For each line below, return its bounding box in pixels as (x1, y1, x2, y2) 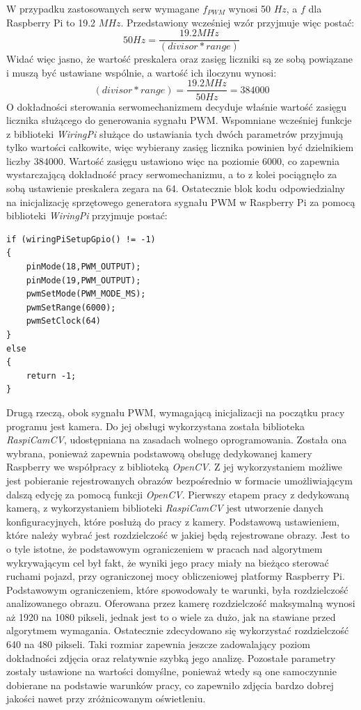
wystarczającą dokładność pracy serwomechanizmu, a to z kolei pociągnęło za (6, 167, 337, 182)
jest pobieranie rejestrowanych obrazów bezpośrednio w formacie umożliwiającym (6, 473, 353, 487)
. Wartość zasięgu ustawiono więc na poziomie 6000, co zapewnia (63, 153, 339, 168)
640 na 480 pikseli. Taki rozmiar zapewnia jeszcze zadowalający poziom (6, 637, 310, 652)
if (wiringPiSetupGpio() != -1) (6, 234, 156, 244)
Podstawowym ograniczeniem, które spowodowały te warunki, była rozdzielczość (6, 582, 348, 597)
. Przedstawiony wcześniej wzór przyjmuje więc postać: (120, 15, 355, 29)
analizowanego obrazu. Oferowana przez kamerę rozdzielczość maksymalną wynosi (6, 596, 355, 610)
